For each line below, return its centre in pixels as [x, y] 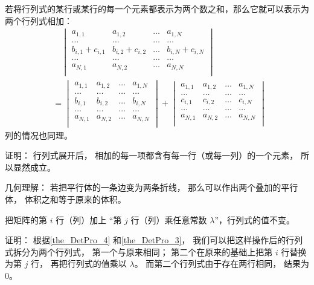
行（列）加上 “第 [89, 219]
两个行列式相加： [39, 20]
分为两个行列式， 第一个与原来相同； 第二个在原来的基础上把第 [147, 251]
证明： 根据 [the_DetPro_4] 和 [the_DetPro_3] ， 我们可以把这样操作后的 [146, 240]
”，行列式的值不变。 [255, 219]
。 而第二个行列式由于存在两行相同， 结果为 [222, 264]
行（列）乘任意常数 [169, 219]
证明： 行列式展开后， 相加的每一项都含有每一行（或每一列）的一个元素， [152, 155]
